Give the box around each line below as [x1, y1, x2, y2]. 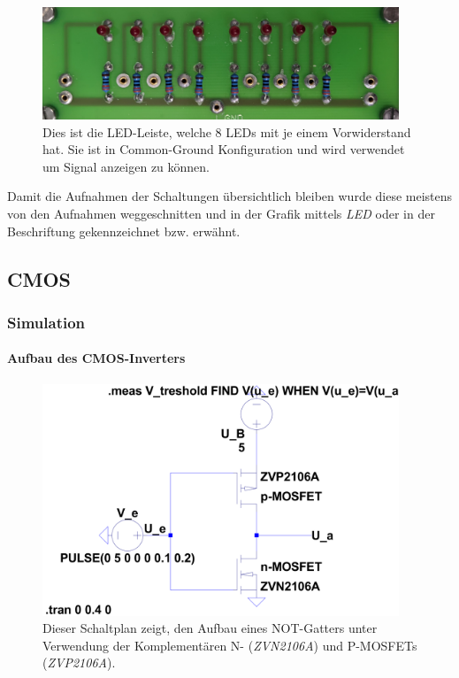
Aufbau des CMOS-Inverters [7, 349, 186, 367]
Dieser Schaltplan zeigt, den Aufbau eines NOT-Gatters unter [42, 619, 378, 637]
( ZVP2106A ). [42, 653, 116, 672]
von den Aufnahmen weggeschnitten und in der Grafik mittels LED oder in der [7, 204, 435, 223]
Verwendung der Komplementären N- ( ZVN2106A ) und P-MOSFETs [42, 636, 417, 654]
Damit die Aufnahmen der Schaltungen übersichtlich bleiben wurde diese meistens [7, 187, 453, 205]
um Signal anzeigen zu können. [42, 157, 210, 175]
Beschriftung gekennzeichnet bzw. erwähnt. [7, 221, 241, 240]
